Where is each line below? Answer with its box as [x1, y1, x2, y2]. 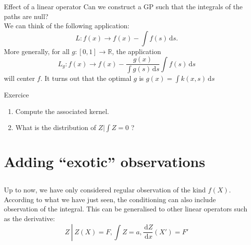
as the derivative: [4, 213, 55, 224]
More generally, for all [4, 46, 70, 56]
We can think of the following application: [4, 20, 130, 31]
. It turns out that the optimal [40, 73, 132, 83]
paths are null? [4, 11, 49, 21]
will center [4, 73, 35, 83]
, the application [112, 46, 161, 56]
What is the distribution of [15, 122, 96, 132]
